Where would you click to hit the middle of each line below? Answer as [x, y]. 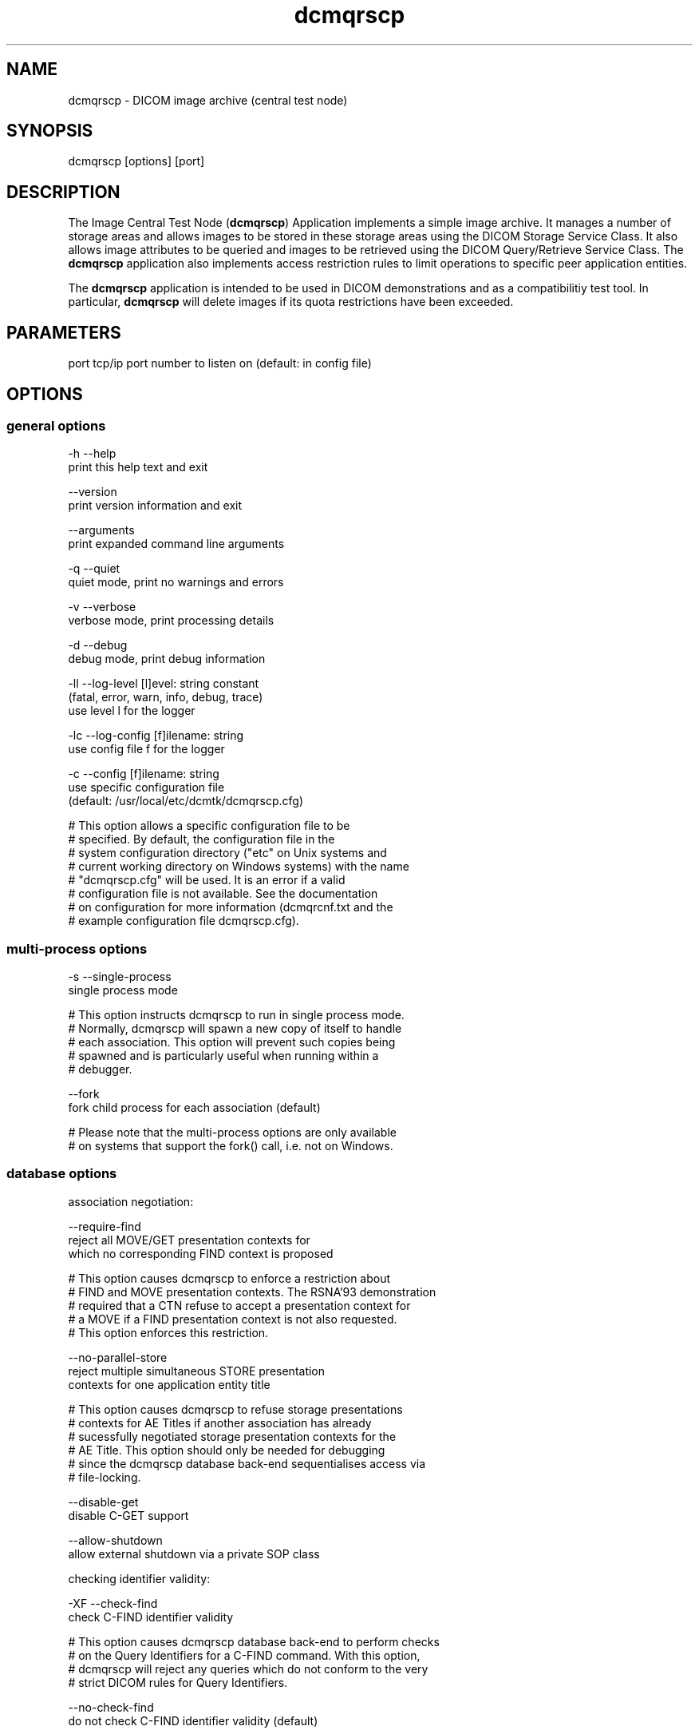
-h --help [92, 454]
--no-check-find [111, 1707]
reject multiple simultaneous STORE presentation [197, 1371]
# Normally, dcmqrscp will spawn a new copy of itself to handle [235, 1029]
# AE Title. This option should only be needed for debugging [227, 1450]
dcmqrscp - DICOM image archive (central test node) [208, 100]
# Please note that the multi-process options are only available [232, 1133]
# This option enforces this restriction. [168, 1332]
